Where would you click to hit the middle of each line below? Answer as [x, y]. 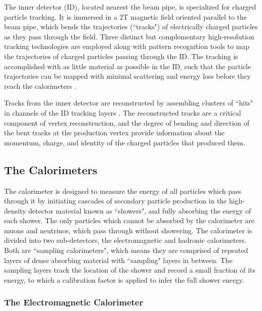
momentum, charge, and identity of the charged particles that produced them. [125, 142]
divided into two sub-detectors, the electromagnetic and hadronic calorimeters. [125, 240]
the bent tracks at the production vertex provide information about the [114, 133]
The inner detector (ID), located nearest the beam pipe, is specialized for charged [130, 7]
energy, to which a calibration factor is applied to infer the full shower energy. [124, 279]
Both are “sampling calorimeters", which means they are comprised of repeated [126, 250]
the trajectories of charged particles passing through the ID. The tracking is [121, 56]
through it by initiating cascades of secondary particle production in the [115, 201]
